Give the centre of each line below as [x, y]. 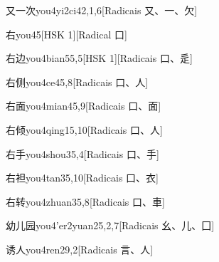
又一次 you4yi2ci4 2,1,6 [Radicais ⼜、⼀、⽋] [102, 10]
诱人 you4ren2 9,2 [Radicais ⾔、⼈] [80, 249]
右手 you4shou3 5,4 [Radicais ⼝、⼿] [82, 153]
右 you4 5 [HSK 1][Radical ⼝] [66, 34]
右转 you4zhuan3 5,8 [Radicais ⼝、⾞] [85, 201]
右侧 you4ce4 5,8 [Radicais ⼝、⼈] [77, 82]
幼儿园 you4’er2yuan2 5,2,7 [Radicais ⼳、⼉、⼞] [110, 225]
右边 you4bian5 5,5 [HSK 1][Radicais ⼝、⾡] [99, 58]
